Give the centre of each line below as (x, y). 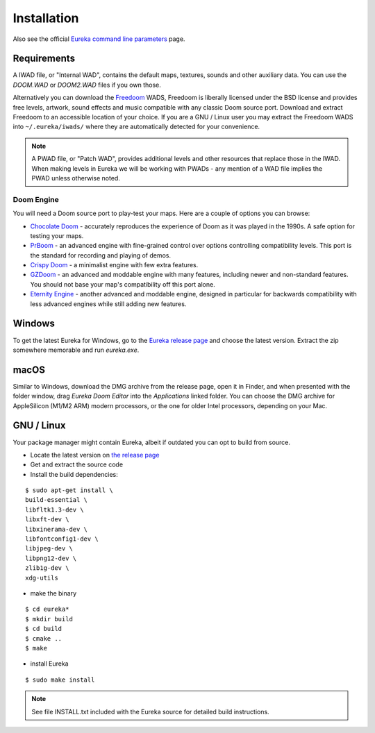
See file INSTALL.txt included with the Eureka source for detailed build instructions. (151, 711)
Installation (46, 18)
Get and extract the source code (77, 464)
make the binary (53, 593)
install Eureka (49, 664)
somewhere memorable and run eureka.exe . (76, 350)
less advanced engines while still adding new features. (108, 304)
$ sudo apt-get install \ (69, 490)
